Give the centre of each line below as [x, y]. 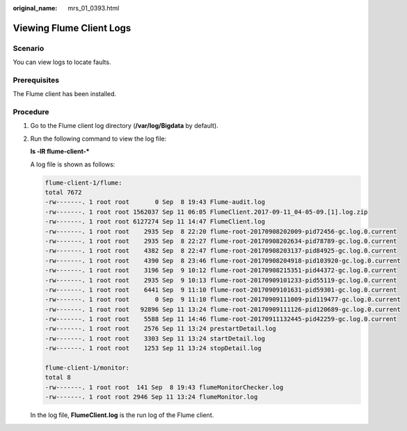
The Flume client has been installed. [65, 94]
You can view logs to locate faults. [62, 62]
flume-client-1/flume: [83, 182]
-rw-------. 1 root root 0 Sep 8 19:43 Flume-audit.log [155, 202]
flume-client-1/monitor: [87, 368]
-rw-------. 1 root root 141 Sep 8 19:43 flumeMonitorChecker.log [164, 387]
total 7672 [63, 192]
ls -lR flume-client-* [60, 151]
